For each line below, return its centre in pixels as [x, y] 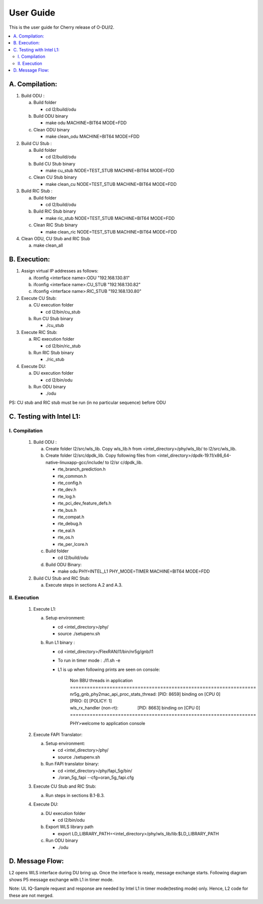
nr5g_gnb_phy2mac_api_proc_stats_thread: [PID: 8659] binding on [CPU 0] [145, 694]
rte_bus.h [67, 510]
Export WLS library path [69, 827]
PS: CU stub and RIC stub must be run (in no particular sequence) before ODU [87, 402]
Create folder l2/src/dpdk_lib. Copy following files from [101, 455]
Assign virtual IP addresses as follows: [60, 271]
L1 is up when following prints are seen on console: [109, 669]
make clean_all [48, 245]
